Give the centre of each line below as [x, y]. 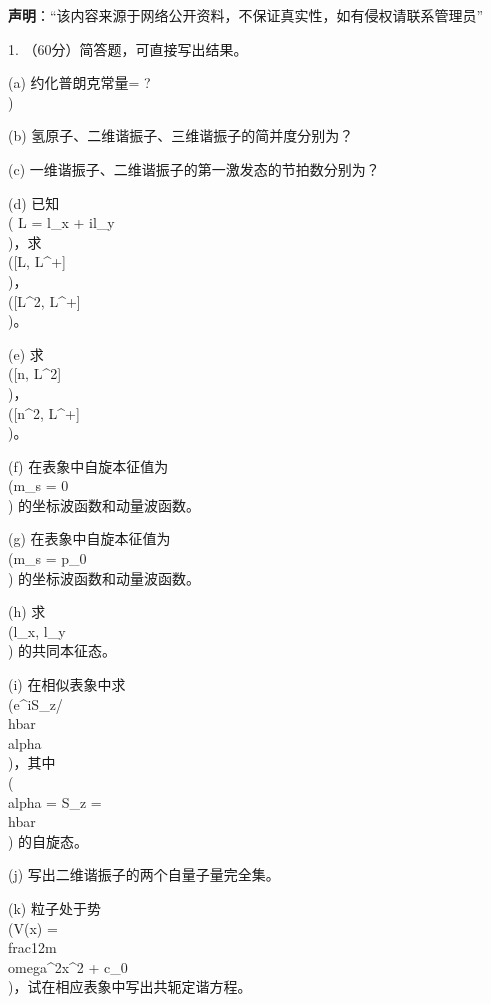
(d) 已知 [34, 202]
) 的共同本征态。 [62, 650]
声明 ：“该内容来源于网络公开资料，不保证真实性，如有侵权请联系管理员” [246, 15]
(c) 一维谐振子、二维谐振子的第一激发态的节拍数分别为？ [194, 168]
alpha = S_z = [55, 801]
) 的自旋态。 [48, 840]
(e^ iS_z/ [35, 703]
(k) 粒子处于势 [54, 907]
